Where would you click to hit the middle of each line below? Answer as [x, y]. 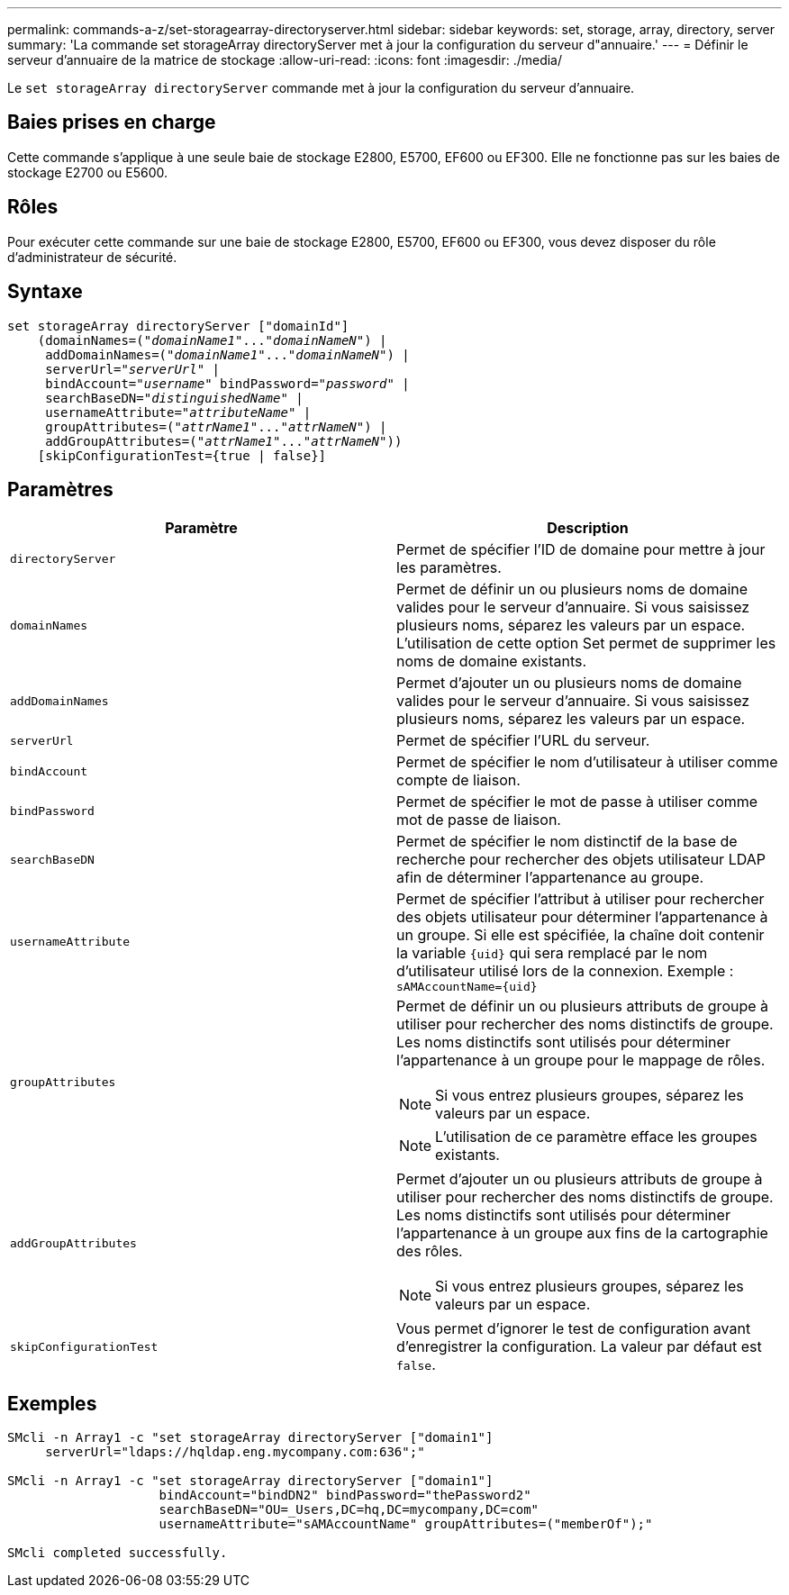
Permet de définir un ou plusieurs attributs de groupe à [583, 1006]
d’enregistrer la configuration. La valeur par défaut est [579, 1347]
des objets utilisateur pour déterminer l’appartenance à [582, 917]
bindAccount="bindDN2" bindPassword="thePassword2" [345, 1495]
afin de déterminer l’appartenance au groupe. [550, 878]
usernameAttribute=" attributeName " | [178, 412]
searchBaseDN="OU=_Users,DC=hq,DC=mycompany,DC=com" [349, 1510]
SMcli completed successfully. [118, 1553]
